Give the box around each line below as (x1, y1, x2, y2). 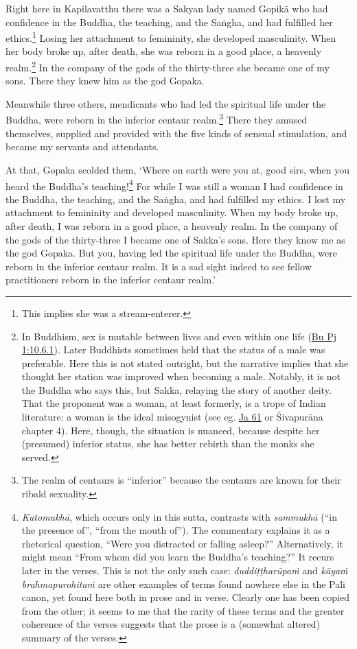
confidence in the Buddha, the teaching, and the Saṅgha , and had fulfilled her (5, 14, 333, 29)
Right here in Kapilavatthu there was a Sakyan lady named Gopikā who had (5, 1, 328, 15)
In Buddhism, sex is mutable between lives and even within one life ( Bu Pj (21, 329, 337, 343)
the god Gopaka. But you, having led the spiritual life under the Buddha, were (5, 246, 337, 260)
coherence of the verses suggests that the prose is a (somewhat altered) (21, 617, 321, 631)
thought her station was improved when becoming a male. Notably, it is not (21, 369, 341, 383)
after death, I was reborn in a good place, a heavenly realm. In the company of (5, 218, 338, 233)
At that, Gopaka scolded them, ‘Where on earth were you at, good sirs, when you (5, 162, 349, 176)
